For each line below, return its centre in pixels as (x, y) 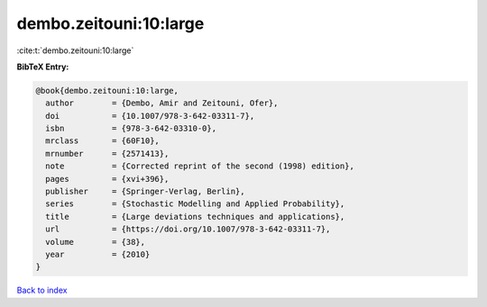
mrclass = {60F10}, (102, 141)
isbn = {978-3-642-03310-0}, (131, 129)
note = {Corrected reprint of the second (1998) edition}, (200, 166)
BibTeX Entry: (43, 67)
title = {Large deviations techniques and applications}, (195, 217)
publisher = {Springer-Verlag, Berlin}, (145, 192)
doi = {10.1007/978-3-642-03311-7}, (150, 116)
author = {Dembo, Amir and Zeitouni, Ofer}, (162, 103)
